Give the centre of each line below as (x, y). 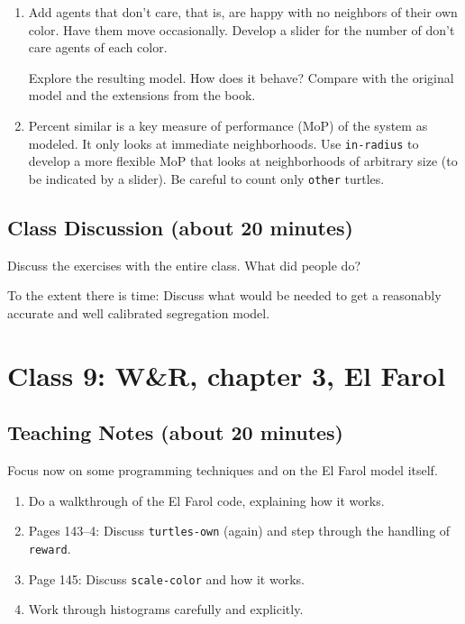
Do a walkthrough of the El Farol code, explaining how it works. (206, 500)
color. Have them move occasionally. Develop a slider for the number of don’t (242, 29)
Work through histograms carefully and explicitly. (166, 609)
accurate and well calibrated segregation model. (139, 312)
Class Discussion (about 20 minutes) (180, 227)
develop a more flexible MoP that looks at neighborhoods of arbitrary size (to (243, 161)
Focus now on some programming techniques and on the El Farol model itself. (223, 470)
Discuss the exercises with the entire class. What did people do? (184, 265)
